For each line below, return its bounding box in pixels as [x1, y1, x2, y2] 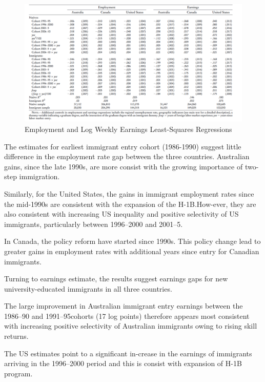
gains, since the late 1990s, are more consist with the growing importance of [4, 161, 243, 171]
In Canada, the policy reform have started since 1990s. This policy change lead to [4, 236, 261, 246]
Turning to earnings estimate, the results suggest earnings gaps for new [4, 273, 228, 284]
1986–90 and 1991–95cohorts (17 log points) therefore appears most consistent [4, 310, 250, 321]
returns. [4, 331, 29, 341]
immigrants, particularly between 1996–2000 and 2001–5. [4, 218, 183, 229]
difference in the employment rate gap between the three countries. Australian [4, 151, 250, 162]
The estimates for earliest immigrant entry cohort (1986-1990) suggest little [4, 141, 241, 151]
